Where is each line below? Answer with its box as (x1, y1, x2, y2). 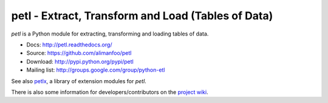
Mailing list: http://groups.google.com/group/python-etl (26, 66, 165, 73)
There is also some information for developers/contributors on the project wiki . (11, 88, 209, 96)
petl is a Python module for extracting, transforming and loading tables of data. (11, 30, 209, 37)
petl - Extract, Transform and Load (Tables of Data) (11, 9, 273, 22)
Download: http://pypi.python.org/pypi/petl (26, 58, 134, 65)
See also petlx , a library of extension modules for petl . (11, 77, 147, 84)
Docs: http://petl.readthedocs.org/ (26, 41, 112, 48)
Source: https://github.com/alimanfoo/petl (26, 49, 132, 57)
